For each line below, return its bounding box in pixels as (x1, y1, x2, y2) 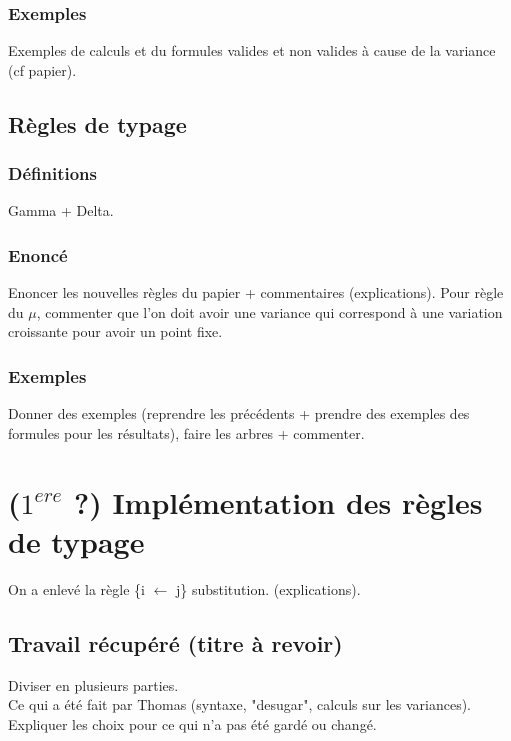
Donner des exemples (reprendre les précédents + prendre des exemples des (8, 403, 470, 424)
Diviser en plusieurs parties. (8, 674, 179, 695)
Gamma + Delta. (8, 200, 114, 221)
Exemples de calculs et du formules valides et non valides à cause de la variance (8, 40, 496, 61)
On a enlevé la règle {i (8, 578, 145, 599)
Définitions (8, 161, 97, 186)
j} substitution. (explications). (175, 578, 361, 599)
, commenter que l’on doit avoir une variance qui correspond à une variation (36, 301, 503, 322)
